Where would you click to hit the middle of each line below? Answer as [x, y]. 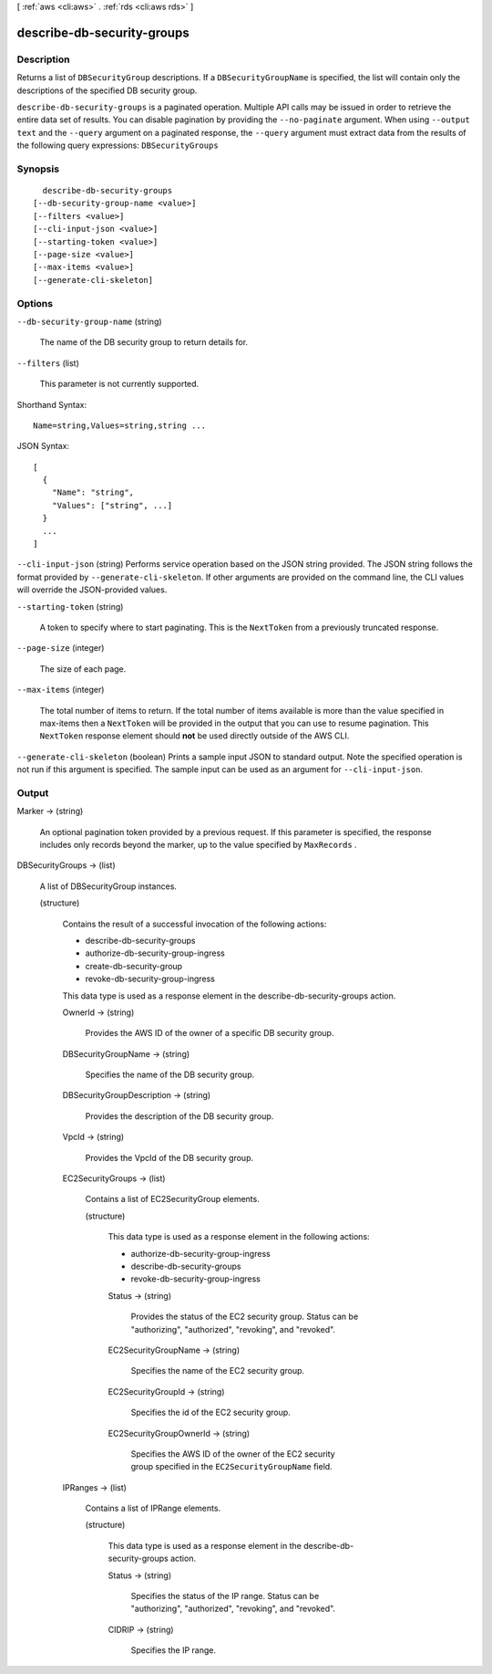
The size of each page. [83, 669]
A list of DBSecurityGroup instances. [108, 886]
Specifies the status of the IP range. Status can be [225, 1596]
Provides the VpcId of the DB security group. [169, 1157]
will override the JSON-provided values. [92, 590]
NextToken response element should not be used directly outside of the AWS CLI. [195, 736]
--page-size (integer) [61, 648]
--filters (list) [48, 363]
